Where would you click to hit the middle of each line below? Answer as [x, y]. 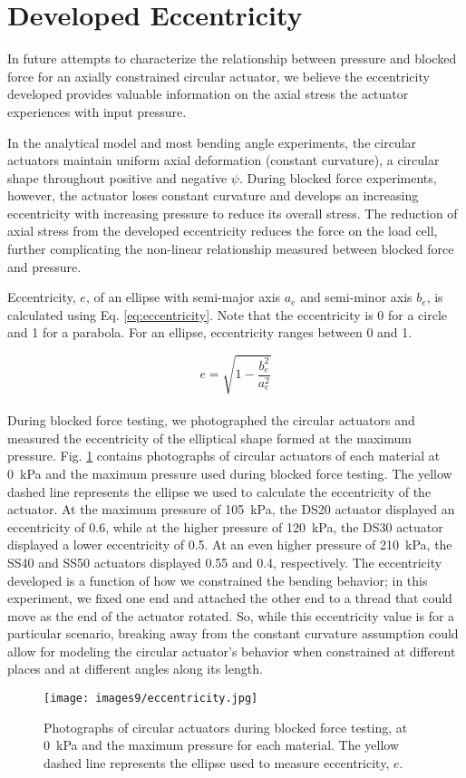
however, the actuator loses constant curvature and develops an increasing [213, 195]
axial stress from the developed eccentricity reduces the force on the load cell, [223, 231]
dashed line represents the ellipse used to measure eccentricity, [217, 762]
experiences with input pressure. [97, 111]
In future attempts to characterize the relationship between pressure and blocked [232, 58]
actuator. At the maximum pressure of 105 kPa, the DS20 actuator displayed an [231, 509]
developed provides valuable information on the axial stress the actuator [208, 94]
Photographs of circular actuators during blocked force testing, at [226, 727]
